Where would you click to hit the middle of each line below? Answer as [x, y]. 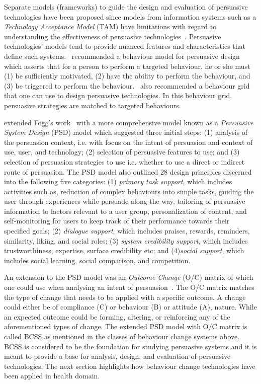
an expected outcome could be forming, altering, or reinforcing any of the [117, 316]
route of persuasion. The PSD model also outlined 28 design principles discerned [128, 171]
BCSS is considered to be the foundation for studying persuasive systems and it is [130, 346]
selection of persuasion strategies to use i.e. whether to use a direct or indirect [124, 161]
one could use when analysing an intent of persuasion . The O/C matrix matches [129, 287]
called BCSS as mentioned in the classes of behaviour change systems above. [122, 336]
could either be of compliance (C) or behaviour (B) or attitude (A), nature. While [130, 307]
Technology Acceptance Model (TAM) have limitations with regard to [110, 26]
